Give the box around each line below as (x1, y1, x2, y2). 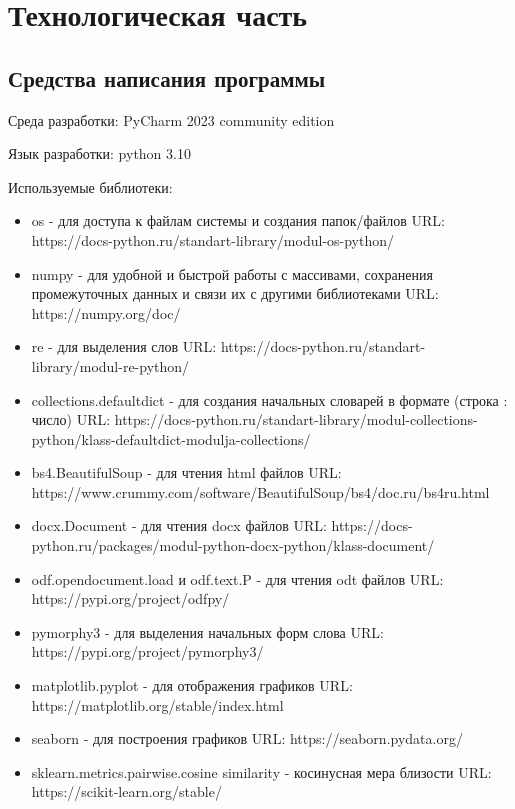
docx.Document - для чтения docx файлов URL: (31, 515, 327, 536)
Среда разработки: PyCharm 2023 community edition (8, 109, 335, 130)
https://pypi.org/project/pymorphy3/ (31, 641, 264, 662)
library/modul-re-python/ (31, 355, 190, 376)
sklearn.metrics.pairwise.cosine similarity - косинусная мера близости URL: (31, 761, 492, 782)
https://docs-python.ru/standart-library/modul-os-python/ (31, 229, 395, 250)
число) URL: (31, 409, 111, 430)
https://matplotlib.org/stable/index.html (31, 694, 284, 715)
